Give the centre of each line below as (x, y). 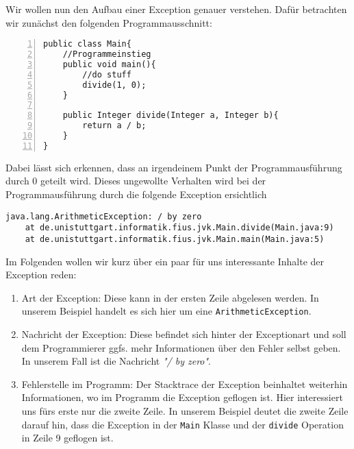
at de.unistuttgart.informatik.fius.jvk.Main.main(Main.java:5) (175, 239)
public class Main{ (87, 44)
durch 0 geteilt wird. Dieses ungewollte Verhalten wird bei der (136, 181)
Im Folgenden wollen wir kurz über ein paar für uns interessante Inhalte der (165, 261)
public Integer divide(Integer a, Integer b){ (170, 116)
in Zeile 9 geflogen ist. (67, 438)
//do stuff (107, 74)
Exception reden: (41, 275)
